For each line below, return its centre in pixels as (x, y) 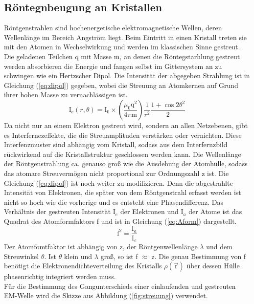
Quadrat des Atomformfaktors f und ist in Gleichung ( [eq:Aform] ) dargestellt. (120, 221)
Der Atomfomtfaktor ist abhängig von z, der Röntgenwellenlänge (101, 246)
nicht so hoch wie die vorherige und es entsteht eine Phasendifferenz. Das (114, 202)
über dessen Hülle (213, 266)
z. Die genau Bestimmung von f (199, 256)
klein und (78, 256)
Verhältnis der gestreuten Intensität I (60, 211)
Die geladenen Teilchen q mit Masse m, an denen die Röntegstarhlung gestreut (122, 56)
